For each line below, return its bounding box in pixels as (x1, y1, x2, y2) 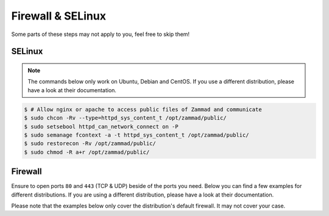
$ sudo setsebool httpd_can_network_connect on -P (24, 123, 179, 130)
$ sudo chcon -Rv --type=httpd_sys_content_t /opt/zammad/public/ (24, 115, 227, 121)
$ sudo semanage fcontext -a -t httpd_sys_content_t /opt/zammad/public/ (24, 131, 249, 139)
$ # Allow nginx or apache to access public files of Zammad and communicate (24, 106, 262, 113)
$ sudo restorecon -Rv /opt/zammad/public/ (24, 140, 157, 147)
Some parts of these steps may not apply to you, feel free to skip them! (11, 31, 190, 38)
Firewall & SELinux (11, 9, 107, 23)
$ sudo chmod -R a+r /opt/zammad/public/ (24, 148, 150, 156)
